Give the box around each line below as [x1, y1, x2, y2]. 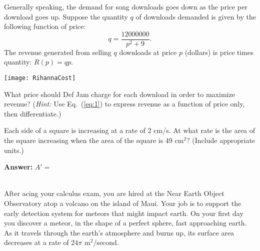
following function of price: [4, 21, 86, 31]
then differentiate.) [4, 108, 61, 118]
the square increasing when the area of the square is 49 [4, 135, 172, 145]
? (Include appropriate [186, 135, 255, 145]
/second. [93, 237, 119, 247]
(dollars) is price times [184, 46, 253, 57]
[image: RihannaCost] [4, 74, 76, 82]
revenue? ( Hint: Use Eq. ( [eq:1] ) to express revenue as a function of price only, [4, 98, 245, 109]
